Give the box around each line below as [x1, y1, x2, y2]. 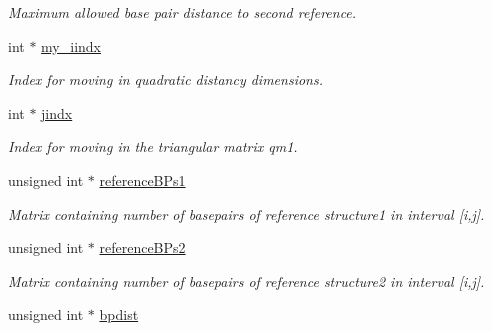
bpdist [99, 304, 139, 325]
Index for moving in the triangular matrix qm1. [8, 136, 298, 157]
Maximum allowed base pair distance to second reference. [8, 2, 357, 22]
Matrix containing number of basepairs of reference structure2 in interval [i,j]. [8, 270, 485, 291]
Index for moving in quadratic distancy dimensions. [8, 69, 323, 90]
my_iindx [41, 35, 101, 56]
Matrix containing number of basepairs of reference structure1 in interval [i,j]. [8, 203, 485, 224]
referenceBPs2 [99, 237, 186, 258]
